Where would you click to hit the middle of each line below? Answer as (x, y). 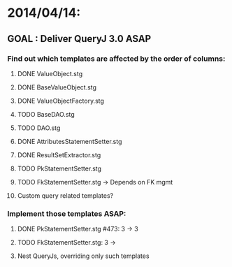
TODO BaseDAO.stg (46, 114)
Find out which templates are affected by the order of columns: (116, 59)
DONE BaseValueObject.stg (57, 87)
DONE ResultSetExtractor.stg (59, 154)
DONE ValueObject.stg (50, 73)
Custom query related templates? (65, 195)
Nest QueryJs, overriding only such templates (83, 256)
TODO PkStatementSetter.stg (59, 168)
